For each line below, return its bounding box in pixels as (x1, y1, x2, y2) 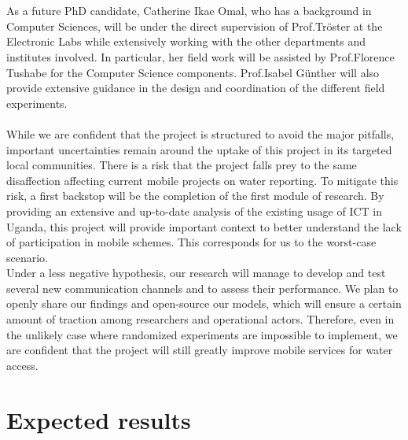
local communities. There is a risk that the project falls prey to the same (6, 157, 357, 173)
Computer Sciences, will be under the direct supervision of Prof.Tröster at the (6, 17, 383, 34)
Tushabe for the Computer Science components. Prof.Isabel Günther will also (6, 64, 380, 80)
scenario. (6, 249, 49, 265)
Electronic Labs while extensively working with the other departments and (6, 33, 366, 50)
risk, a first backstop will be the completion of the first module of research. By (6, 187, 384, 204)
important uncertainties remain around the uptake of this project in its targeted (6, 141, 392, 157)
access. (6, 357, 39, 373)
